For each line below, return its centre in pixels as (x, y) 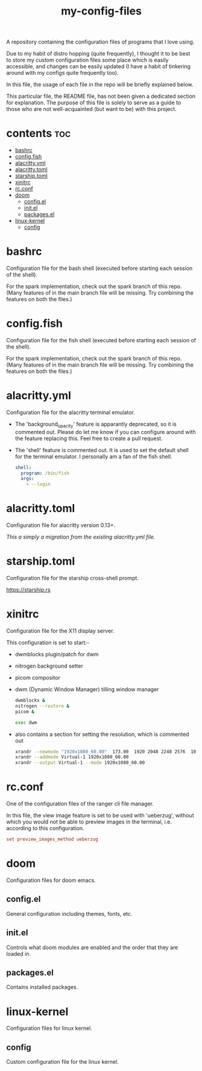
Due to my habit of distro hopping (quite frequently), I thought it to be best (98, 54)
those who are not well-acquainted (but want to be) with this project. (91, 109)
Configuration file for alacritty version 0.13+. (61, 525)
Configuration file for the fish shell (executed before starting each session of (101, 340)
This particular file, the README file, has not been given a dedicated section (101, 96)
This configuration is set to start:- (48, 643)
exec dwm (26, 723)
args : (27, 479)
